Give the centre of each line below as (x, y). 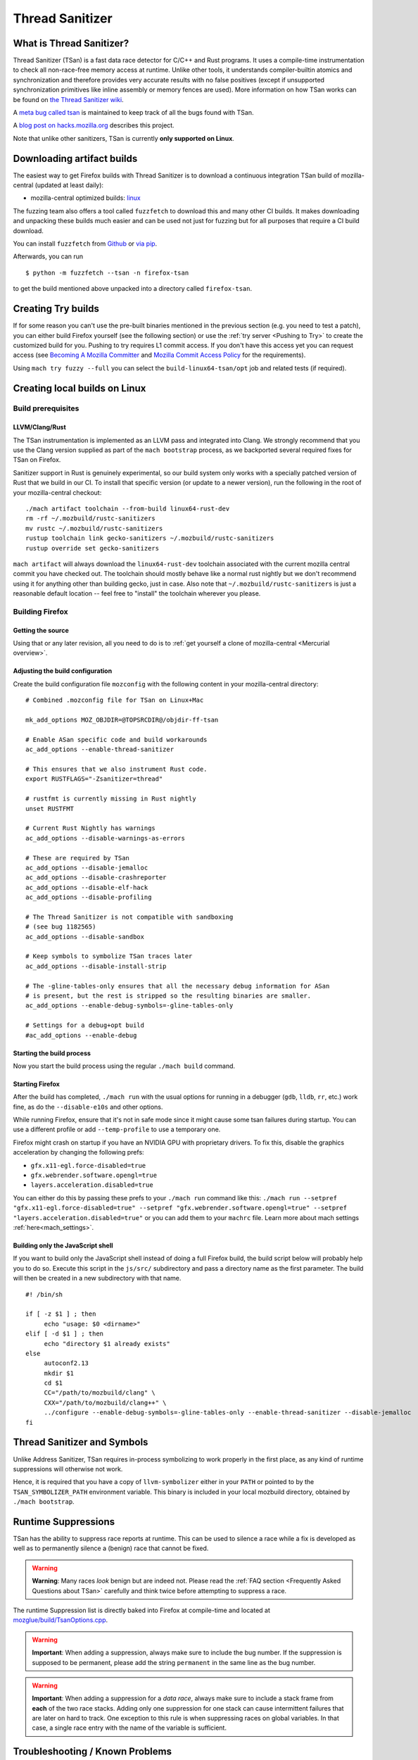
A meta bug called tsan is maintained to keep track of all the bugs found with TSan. (133, 113)
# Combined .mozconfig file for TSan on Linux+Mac (115, 700)
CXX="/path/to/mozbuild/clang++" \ (105, 1402)
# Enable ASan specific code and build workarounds (116, 740)
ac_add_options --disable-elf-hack (87, 887)
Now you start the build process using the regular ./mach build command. (124, 1066)
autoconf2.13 (66, 1363)
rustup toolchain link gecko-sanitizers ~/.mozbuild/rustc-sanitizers (150, 538)
